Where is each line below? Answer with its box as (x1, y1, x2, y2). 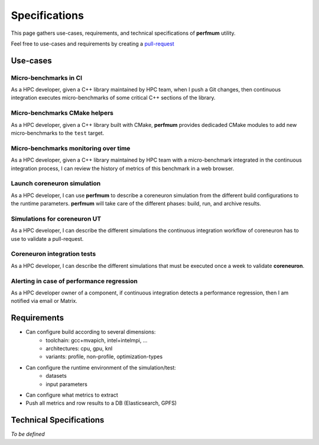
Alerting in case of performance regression (11, 277, 138, 285)
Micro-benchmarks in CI (11, 74, 83, 82)
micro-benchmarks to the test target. (11, 130, 105, 137)
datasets (45, 372, 67, 379)
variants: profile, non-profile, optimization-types (45, 353, 163, 360)
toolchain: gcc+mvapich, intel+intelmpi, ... (45, 336, 148, 343)
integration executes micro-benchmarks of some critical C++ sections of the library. (11, 94, 216, 102)
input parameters (45, 381, 88, 388)
